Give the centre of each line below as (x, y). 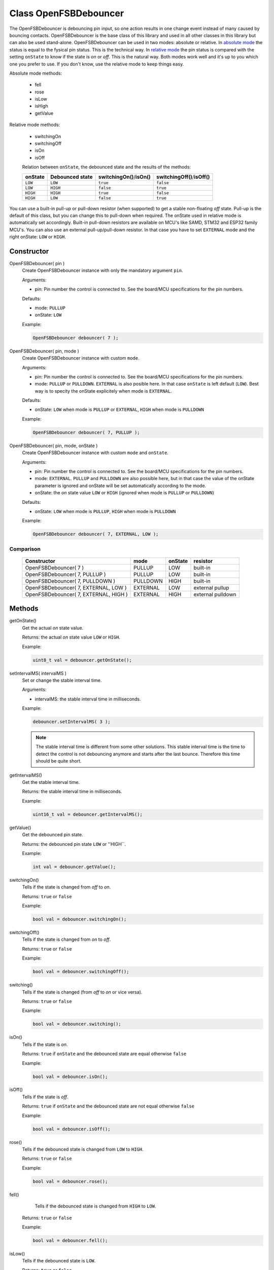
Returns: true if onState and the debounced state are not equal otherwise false (108, 1106)
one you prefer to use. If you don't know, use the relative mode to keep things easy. (97, 64)
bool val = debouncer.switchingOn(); (80, 919)
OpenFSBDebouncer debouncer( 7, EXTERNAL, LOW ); (96, 534)
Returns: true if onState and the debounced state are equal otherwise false (104, 1054)
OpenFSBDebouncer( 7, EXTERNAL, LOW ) (76, 588)
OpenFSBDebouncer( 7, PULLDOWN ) (70, 581)
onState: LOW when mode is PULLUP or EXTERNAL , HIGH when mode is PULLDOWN (119, 409)
